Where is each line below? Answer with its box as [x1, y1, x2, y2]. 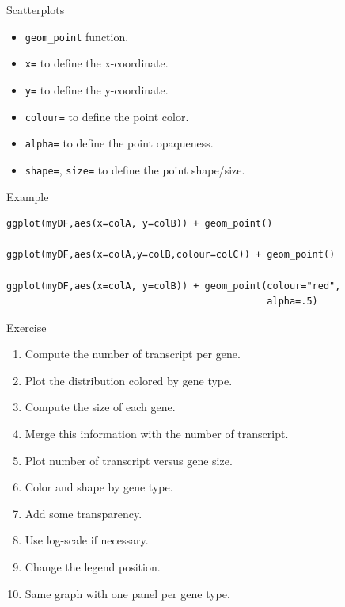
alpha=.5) [267, 296, 318, 307]
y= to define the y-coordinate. [25, 81, 169, 97]
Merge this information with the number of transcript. [25, 426, 289, 442]
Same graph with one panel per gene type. [25, 585, 230, 601]
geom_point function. [25, 28, 129, 44]
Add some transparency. [25, 505, 142, 521]
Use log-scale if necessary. [25, 532, 149, 548]
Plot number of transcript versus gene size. [25, 452, 233, 468]
